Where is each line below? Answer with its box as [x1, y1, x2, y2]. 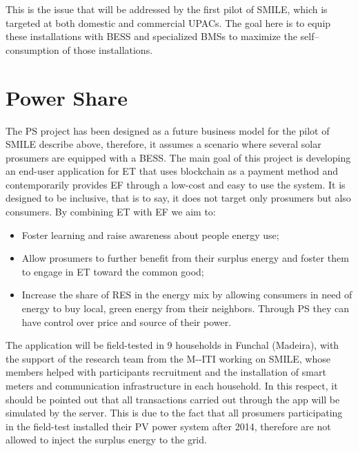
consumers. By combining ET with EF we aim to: [6, 204, 216, 219]
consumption [6, 42, 59, 57]
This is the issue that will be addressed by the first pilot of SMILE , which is [6, 2, 328, 16]
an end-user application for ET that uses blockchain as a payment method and [6, 164, 339, 178]
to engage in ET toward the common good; [21, 264, 204, 278]
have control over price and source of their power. [21, 314, 232, 329]
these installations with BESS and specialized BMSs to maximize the [6, 29, 297, 44]
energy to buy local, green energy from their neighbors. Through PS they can [21, 301, 350, 316]
